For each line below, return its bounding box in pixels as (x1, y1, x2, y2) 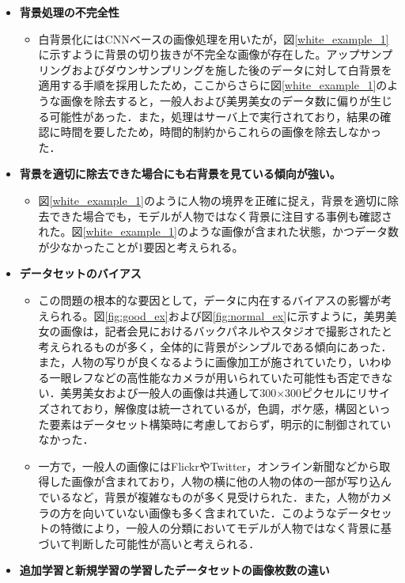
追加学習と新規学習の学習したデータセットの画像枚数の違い (19, 562, 330, 578)
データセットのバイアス (19, 265, 142, 282)
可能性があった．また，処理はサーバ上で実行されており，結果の (49, 108, 380, 124)
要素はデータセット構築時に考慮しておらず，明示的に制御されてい (49, 415, 392, 432)
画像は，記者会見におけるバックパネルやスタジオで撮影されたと (60, 323, 392, 339)
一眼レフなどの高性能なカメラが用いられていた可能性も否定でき (49, 369, 382, 385)
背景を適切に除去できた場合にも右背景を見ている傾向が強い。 (19, 165, 341, 182)
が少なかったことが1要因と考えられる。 (38, 238, 244, 255)
